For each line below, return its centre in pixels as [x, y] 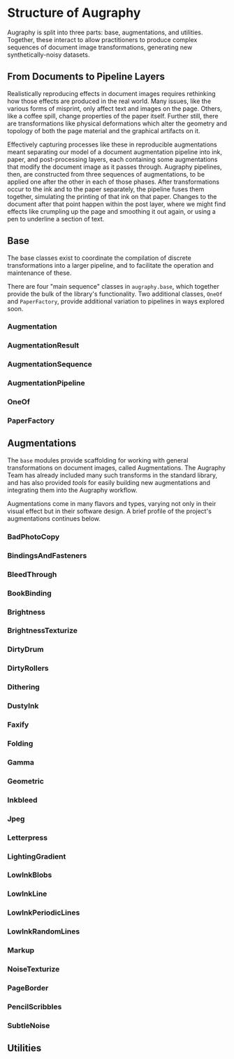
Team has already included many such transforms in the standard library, [112, 475]
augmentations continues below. [54, 518]
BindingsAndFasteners [47, 555]
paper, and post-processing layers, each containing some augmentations [112, 159]
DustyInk [23, 706]
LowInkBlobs [30, 875]
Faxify [18, 725]
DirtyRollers [28, 669]
